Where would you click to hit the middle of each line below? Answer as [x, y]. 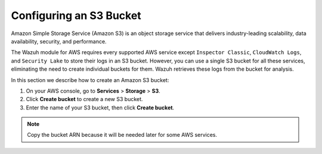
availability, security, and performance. [59, 41]
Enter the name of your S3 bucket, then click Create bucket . [100, 108]
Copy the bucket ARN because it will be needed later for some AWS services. [122, 135]
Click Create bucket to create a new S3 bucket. [84, 99]
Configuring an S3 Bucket [76, 15]
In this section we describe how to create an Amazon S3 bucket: [90, 80]
